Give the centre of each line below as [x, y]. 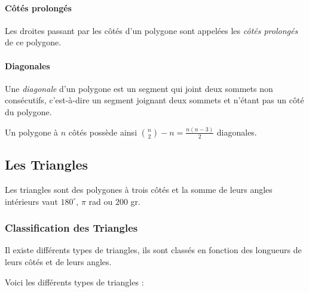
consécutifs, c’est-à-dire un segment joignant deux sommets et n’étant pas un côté [154, 100]
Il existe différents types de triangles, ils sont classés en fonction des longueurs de [153, 250]
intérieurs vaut [31, 201]
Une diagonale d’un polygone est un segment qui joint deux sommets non [139, 88]
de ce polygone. [33, 42]
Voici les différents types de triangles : [74, 282]
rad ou [101, 201]
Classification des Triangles [71, 228]
